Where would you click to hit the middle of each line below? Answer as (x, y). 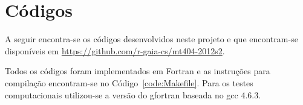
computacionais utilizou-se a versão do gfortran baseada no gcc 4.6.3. (133, 94)
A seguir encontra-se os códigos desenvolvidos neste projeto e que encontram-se (151, 39)
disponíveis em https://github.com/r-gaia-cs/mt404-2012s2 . (115, 50)
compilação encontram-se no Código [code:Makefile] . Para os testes (129, 82)
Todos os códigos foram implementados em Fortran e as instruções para (138, 71)
